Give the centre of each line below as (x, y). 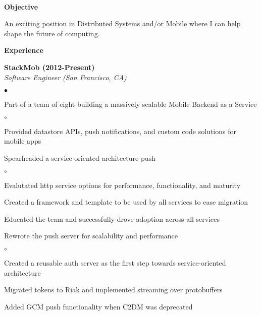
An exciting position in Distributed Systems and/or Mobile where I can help (122, 23)
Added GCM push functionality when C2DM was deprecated (98, 306)
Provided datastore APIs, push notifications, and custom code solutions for (120, 131)
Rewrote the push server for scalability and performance (91, 236)
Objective (21, 6)
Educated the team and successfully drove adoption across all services (112, 218)
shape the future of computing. (52, 33)
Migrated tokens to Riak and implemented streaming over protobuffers (113, 290)
